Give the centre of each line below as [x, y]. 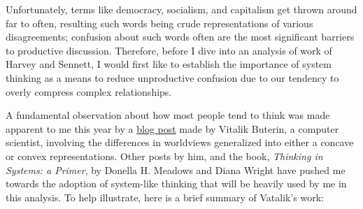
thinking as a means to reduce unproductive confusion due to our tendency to [172, 77]
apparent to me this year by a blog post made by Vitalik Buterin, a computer [172, 128]
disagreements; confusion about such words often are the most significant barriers [180, 37]
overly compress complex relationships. [89, 91]
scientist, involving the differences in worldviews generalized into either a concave [180, 142]
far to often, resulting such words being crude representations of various [159, 23]
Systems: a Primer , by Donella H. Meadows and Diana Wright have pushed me [176, 170]
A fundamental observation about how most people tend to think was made [168, 115]
